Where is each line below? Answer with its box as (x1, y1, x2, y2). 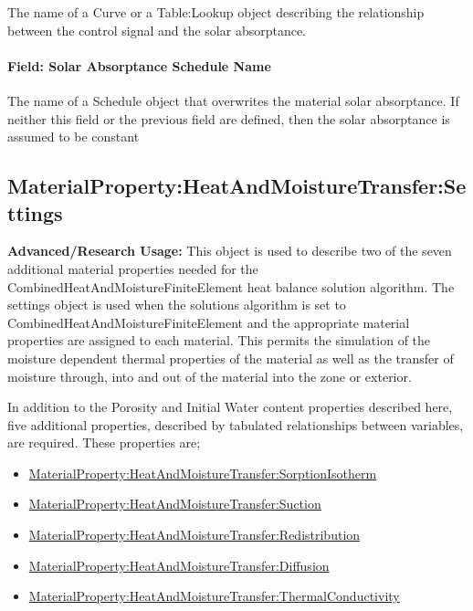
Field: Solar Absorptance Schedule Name (7, 56, 271, 75)
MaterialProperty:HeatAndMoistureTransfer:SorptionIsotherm (28, 463, 377, 482)
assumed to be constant (7, 127, 140, 146)
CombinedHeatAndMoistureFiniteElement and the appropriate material (7, 312, 410, 332)
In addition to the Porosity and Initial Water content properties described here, (7, 397, 453, 416)
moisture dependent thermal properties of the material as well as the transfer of (7, 348, 454, 367)
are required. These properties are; (7, 433, 201, 452)
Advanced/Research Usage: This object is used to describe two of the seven (7, 241, 452, 260)
